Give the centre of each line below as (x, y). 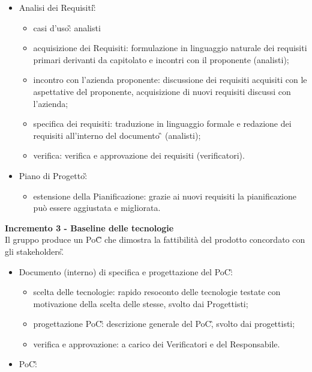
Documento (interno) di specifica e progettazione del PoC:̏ (126, 271)
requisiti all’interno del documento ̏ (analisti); (117, 135)
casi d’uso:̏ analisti (67, 27)
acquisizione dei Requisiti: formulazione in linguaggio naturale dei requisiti (170, 48)
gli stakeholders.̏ (34, 251)
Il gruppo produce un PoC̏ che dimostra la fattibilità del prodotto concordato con (155, 239)
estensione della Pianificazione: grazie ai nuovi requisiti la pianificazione (165, 196)
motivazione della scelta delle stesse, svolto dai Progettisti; (141, 303)
